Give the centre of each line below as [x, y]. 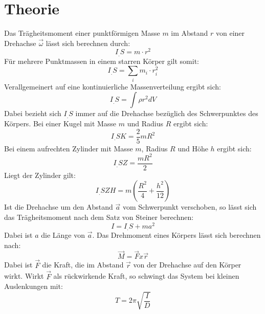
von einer [230, 33]
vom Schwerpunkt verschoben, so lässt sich [190, 207]
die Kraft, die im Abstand [83, 265]
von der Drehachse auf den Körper [187, 265]
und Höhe [193, 148]
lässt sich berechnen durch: [88, 43]
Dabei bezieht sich [33, 113]
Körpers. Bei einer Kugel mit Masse [60, 123]
